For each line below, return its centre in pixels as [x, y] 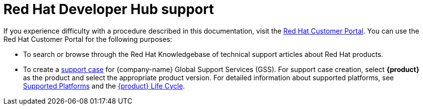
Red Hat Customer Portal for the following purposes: [88, 39]
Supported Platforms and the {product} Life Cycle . [104, 86]
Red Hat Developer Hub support [109, 9]
